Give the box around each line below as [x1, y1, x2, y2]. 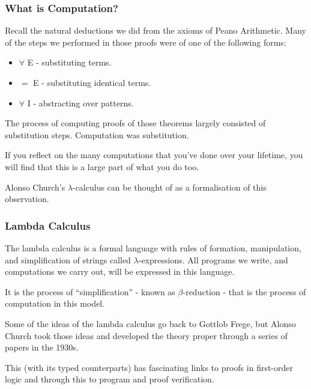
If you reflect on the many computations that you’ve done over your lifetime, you [5, 149, 303, 161]
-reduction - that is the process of [183, 285, 306, 298]
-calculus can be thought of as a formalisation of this [72, 180, 267, 193]
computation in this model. [5, 297, 105, 310]
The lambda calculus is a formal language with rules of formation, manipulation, [5, 241, 301, 254]
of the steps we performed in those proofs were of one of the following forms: [5, 35, 286, 48]
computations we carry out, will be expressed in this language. [5, 265, 235, 278]
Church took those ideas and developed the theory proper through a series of [5, 329, 288, 342]
